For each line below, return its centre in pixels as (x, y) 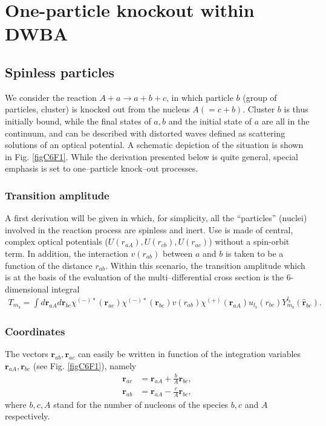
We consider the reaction (51, 97)
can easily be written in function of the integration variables (189, 353)
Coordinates (35, 331)
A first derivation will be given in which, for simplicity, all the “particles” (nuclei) (156, 218)
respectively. (28, 416)
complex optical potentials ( (57, 241)
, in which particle (200, 97)
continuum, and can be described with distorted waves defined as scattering (145, 133)
